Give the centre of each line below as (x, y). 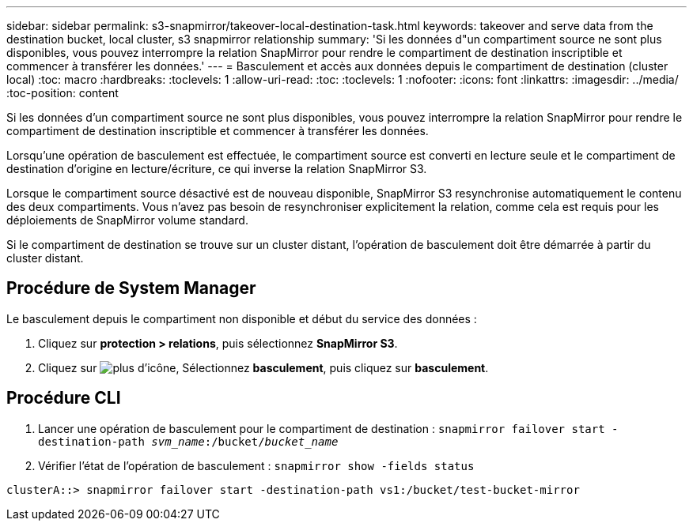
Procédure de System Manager (131, 288)
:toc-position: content (62, 93)
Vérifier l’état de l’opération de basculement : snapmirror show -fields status (256, 465)
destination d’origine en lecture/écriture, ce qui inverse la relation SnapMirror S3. (217, 169)
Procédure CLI (64, 398)
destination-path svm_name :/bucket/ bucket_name (188, 441)
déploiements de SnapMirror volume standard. (127, 220)
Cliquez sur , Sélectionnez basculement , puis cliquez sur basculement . (263, 367)
